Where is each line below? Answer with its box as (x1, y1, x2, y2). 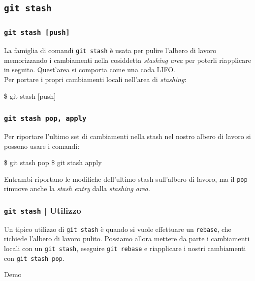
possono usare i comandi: (4, 140, 80, 151)
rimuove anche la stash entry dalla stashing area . (4, 183, 150, 194)
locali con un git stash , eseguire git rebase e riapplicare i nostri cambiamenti (4, 243, 246, 253)
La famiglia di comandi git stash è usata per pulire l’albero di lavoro (4, 45, 217, 56)
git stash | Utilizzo (4, 204, 81, 216)
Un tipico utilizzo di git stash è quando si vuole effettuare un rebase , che (4, 224, 231, 234)
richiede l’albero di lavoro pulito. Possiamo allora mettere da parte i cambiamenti (4, 233, 250, 244)
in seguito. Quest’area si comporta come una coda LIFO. (4, 64, 175, 75)
